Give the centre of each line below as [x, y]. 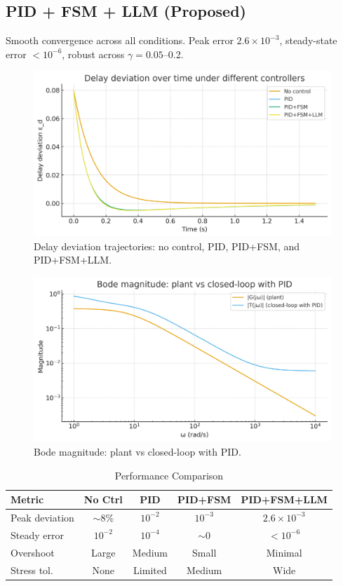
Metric [27, 499]
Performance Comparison [169, 475]
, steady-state [308, 40]
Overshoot [33, 552]
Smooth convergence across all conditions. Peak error [120, 40]
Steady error [37, 534]
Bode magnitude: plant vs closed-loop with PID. [137, 451]
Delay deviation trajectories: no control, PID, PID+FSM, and [167, 246]
